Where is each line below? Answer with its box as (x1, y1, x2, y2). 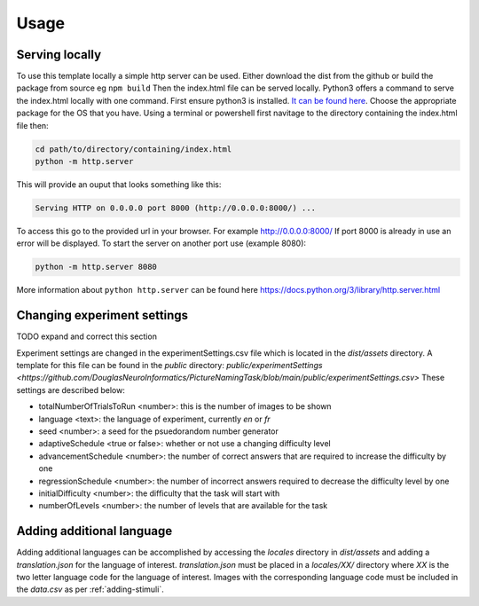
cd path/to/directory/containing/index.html (35, 144, 232, 154)
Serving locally (16, 47, 102, 62)
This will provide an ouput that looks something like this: (16, 178, 222, 190)
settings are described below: (16, 384, 126, 395)
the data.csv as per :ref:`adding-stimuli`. (16, 584, 164, 594)
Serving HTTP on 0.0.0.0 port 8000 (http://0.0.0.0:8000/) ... (35, 202, 317, 213)
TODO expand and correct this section (16, 331, 157, 342)
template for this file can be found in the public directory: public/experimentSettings (16, 360, 323, 370)
